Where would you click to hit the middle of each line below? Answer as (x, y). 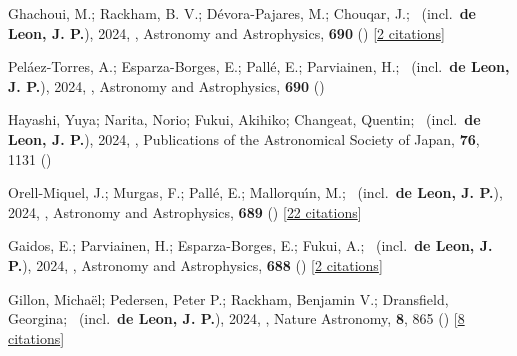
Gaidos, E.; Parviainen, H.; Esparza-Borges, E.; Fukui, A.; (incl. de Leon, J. (250, 245)
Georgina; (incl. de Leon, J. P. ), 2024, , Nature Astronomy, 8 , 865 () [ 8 (236, 318)
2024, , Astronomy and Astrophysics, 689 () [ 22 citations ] (185, 211)
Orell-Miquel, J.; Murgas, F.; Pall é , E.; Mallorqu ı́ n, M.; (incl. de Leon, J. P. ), (255, 192)
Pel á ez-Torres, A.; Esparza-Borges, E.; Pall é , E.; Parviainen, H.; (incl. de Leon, (259, 66)
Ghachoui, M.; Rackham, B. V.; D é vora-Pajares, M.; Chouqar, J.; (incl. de (242, 13)
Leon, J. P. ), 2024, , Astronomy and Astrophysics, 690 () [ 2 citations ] (226, 32)
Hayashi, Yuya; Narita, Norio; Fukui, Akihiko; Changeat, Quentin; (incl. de (244, 119)
